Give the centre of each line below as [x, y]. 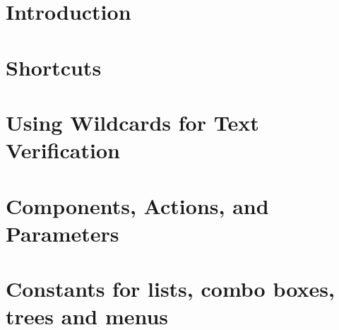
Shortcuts [54, 67]
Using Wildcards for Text [132, 122]
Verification [63, 150]
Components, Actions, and [137, 205]
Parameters [63, 233]
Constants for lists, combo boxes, [170, 289]
